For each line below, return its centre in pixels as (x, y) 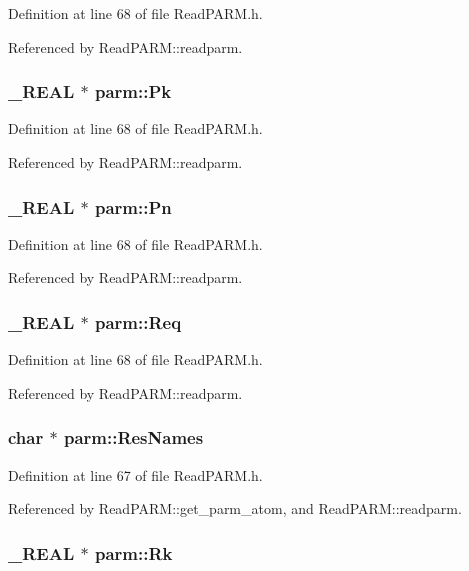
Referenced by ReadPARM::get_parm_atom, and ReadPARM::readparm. (235, 508)
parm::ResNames (133, 437)
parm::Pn (133, 206)
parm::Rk (133, 552)
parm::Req (138, 321)
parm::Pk (133, 91)
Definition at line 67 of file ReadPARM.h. (135, 474)
